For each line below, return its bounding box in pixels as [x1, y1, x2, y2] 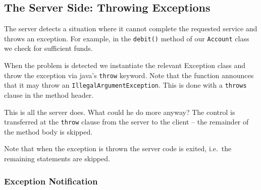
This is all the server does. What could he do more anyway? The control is [4, 106, 235, 117]
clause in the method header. [4, 89, 94, 100]
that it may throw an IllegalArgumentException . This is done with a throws [4, 80, 247, 90]
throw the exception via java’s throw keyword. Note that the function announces [4, 70, 254, 80]
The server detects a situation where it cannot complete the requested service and [4, 23, 257, 34]
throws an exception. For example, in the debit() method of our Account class [4, 33, 249, 43]
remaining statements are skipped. [4, 153, 110, 163]
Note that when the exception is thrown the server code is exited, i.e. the [4, 143, 232, 154]
